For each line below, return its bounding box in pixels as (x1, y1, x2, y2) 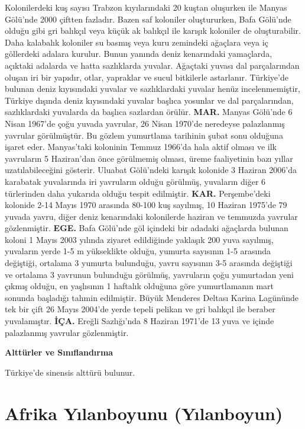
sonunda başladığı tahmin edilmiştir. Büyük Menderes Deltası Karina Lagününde (5, 291, 298, 303)
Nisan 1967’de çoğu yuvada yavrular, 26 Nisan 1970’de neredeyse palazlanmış (5, 117, 285, 129)
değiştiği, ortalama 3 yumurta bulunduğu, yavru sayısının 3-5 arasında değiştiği (5, 257, 293, 269)
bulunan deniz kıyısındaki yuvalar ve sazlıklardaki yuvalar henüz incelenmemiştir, (5, 82, 300, 95)
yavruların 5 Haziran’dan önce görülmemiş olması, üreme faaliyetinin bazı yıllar (5, 152, 293, 164)
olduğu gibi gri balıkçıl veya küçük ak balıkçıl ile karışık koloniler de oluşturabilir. (5, 24, 301, 37)
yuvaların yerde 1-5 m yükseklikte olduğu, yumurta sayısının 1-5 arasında (5, 245, 271, 257)
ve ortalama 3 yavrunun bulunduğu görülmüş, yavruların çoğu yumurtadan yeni (5, 268, 294, 280)
